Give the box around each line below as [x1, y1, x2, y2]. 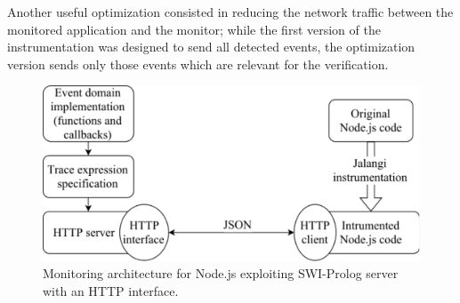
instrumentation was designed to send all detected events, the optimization [7, 37, 416, 56]
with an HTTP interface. [43, 282, 179, 300]
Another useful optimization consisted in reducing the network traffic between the [7, 3, 454, 20]
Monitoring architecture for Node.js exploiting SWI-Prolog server [43, 264, 399, 283]
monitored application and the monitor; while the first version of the [7, 20, 381, 38]
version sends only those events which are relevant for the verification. [7, 54, 389, 73]
